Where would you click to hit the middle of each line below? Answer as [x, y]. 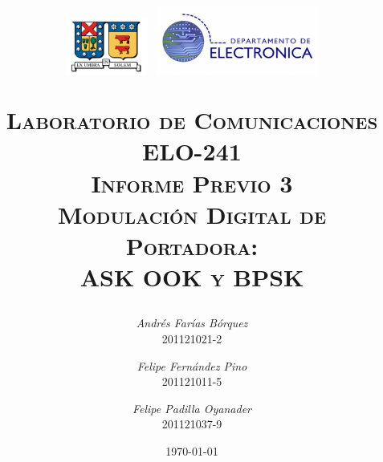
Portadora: [192, 245]
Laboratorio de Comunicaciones [192, 120]
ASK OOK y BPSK [192, 277]
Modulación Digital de [192, 214]
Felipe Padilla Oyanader [191, 408]
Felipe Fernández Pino [192, 365]
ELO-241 [192, 151]
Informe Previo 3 [192, 182]
